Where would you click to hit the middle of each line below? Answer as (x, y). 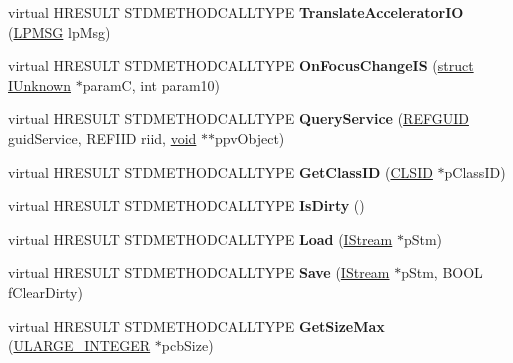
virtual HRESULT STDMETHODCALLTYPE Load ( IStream (200, 238)
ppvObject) (250, 137)
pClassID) (475, 171)
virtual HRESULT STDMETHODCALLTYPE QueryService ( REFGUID (238, 118)
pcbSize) (187, 345)
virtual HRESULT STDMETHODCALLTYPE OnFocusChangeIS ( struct (241, 65)
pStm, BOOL (442, 272)
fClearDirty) (45, 291)
